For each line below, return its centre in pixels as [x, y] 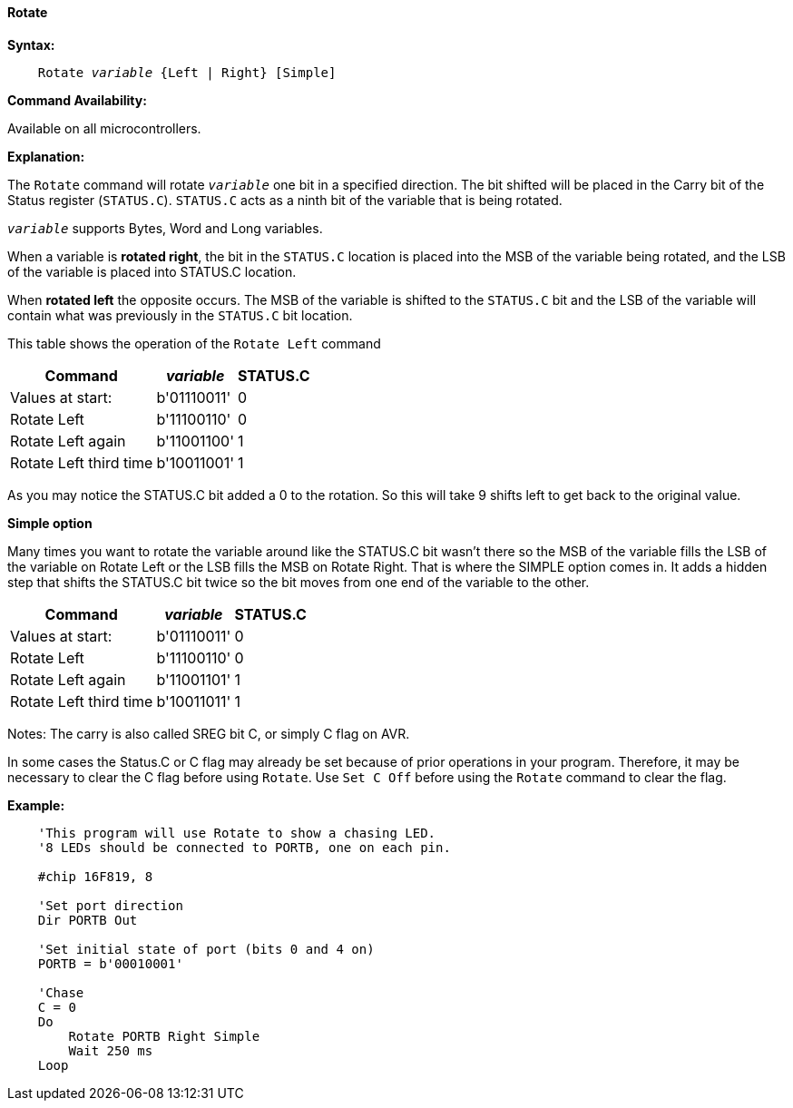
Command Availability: [77, 100]
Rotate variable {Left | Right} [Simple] [187, 72]
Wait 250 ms [111, 1050]
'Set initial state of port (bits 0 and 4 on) [206, 949]
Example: [36, 805]
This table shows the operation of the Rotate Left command [194, 343]
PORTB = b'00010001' [110, 963]
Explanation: [46, 156]
